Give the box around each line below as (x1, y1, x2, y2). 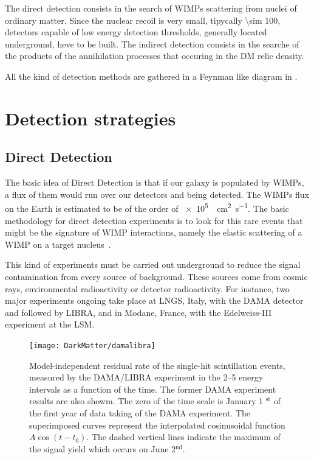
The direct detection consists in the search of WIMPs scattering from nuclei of (5, 2, 297, 14)
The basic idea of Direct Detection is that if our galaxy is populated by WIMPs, (5, 176, 304, 189)
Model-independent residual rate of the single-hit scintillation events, (29, 359, 285, 371)
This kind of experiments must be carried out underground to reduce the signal (5, 258, 301, 271)
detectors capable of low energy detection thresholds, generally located (5, 26, 267, 38)
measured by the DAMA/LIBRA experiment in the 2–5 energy (29, 371, 264, 384)
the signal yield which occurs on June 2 (29, 442, 176, 455)
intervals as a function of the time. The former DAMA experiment (29, 382, 276, 395)
